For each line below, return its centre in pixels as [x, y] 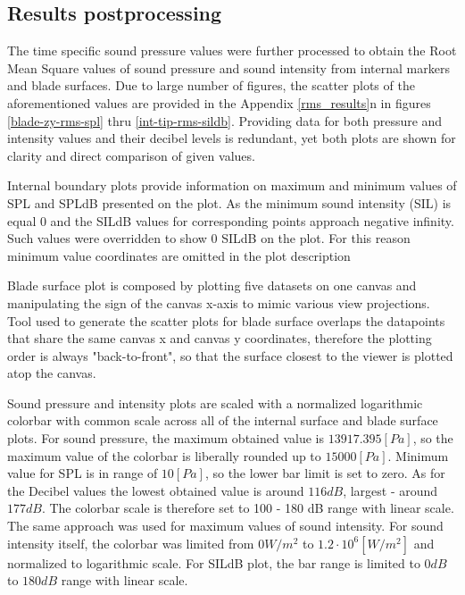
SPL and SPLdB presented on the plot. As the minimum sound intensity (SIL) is [229, 202]
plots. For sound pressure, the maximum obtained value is [166, 438]
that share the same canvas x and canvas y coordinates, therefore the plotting [220, 338]
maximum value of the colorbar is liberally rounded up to [164, 455]
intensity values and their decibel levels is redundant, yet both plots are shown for [232, 138]
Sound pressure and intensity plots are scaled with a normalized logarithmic [215, 402]
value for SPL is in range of [83, 473]
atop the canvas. [52, 373]
